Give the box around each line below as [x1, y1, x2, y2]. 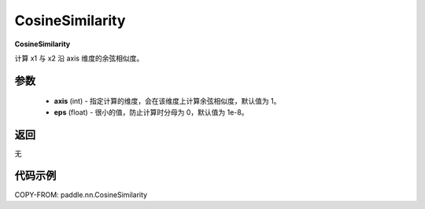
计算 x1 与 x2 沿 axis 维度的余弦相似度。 [14, 53, 144, 63]
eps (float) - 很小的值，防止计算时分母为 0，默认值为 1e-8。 [54, 107, 249, 117]
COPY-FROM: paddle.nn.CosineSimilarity [14, 189, 148, 200]
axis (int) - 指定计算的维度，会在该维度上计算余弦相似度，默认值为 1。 [54, 97, 281, 106]
